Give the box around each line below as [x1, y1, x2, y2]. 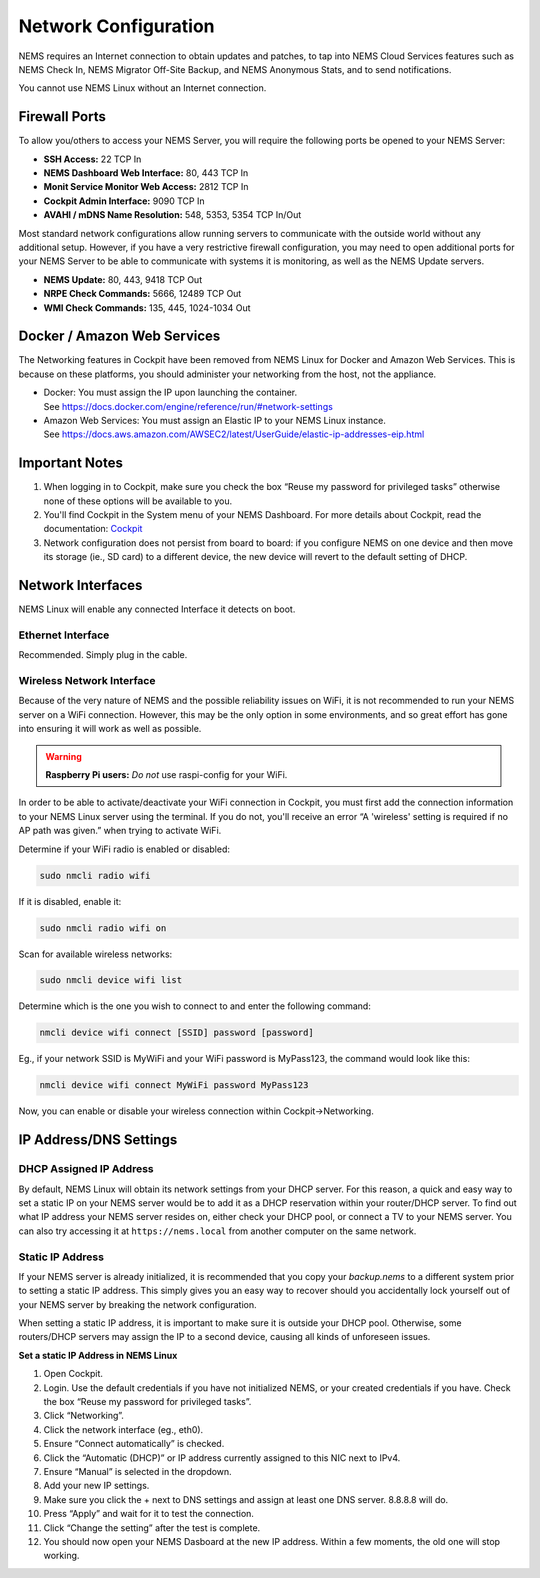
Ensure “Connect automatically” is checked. [43, 1438, 225, 1450]
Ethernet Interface [18, 628, 110, 642]
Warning [45, 750, 82, 762]
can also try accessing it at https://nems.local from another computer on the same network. [18, 1225, 417, 1237]
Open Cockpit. [43, 1368, 104, 1380]
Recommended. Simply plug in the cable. [18, 649, 188, 661]
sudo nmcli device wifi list [39, 975, 183, 986]
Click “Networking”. [43, 1410, 125, 1422]
